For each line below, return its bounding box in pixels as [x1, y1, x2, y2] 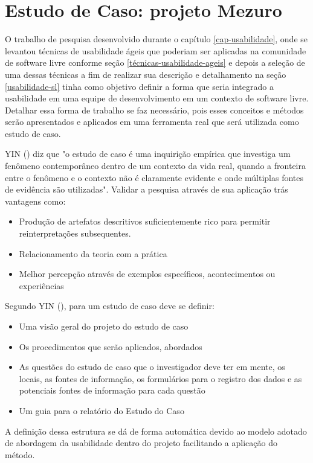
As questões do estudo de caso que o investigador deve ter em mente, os [19, 360, 285, 373]
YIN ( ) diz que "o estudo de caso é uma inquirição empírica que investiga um [5, 147, 291, 160]
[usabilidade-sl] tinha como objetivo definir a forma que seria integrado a [5, 80, 274, 92]
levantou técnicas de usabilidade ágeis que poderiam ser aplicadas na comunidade [5, 44, 306, 57]
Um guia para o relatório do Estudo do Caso [19, 404, 184, 417]
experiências [19, 279, 64, 292]
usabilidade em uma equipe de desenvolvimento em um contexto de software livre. [5, 92, 309, 104]
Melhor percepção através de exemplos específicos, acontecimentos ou [19, 267, 276, 280]
